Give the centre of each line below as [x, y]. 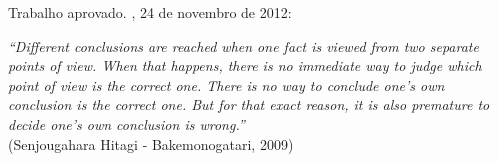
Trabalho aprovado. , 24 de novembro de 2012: [150, 12]
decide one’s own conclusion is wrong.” [126, 123]
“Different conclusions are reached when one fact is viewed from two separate [243, 45]
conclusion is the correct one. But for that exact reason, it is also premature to [249, 104]
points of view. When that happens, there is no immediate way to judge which [245, 65]
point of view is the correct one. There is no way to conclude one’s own [226, 84]
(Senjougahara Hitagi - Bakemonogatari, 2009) [151, 143]
